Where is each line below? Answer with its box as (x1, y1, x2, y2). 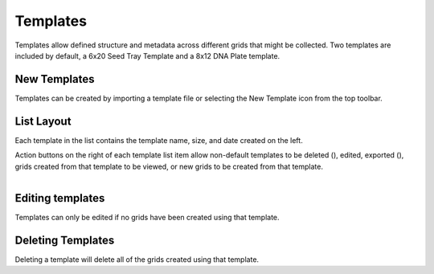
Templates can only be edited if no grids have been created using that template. (14, 213, 280, 223)
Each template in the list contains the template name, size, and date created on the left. (14, 135, 303, 145)
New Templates (14, 72, 95, 86)
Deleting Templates (14, 233, 115, 247)
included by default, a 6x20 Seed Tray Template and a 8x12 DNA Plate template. (14, 51, 280, 60)
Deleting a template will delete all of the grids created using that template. (14, 254, 260, 264)
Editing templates (14, 191, 105, 205)
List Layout (14, 114, 72, 128)
